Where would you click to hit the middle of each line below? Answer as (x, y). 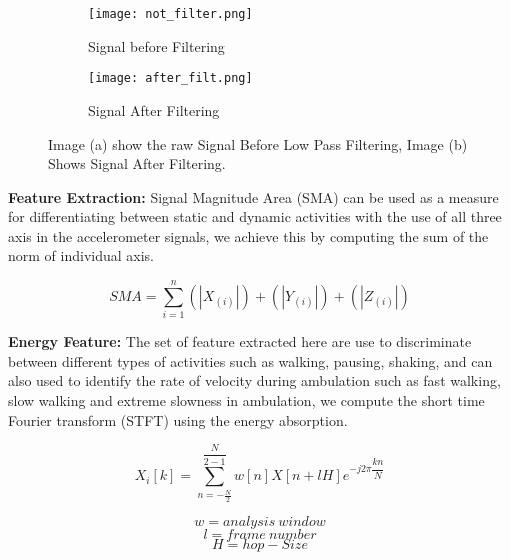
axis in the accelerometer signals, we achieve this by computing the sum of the (248, 235)
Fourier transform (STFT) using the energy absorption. (178, 419)
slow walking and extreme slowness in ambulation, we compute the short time (246, 399)
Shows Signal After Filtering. (137, 163)
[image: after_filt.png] (170, 78)
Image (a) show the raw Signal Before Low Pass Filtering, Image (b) (258, 143)
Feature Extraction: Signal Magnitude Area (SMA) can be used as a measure (253, 196)
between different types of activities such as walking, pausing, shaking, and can (250, 360)
